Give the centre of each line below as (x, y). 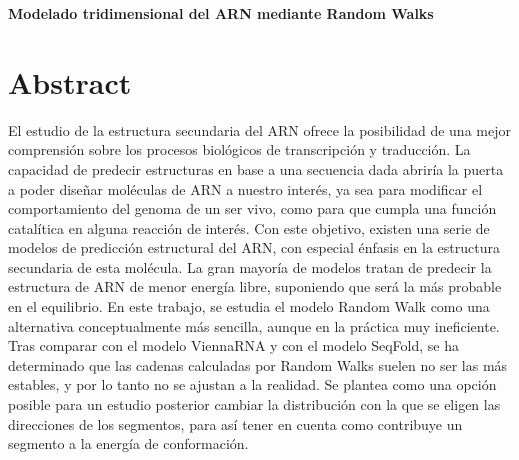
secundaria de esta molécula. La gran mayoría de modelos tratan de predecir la (250, 266)
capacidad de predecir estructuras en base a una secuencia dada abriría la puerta (256, 168)
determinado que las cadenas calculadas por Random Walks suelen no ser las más (258, 364)
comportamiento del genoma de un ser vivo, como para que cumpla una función (252, 208)
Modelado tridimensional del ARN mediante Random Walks (221, 13)
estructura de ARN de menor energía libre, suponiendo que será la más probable (255, 286)
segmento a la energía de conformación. (128, 443)
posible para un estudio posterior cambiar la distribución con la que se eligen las (254, 404)
